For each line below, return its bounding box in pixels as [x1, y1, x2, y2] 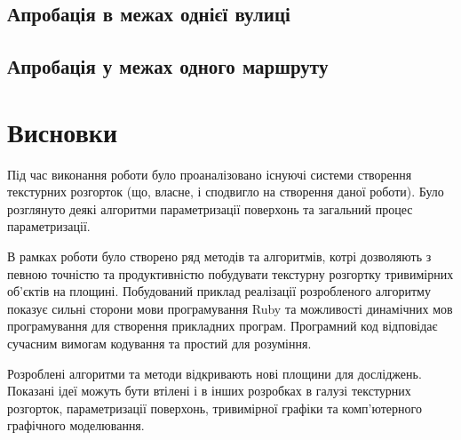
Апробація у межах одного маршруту [7, 52, 329, 80]
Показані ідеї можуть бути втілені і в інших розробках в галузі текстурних [7, 381, 411, 400]
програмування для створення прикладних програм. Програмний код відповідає [7, 316, 438, 335]
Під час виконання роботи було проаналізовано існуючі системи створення [7, 164, 412, 183]
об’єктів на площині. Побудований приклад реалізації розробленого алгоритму [7, 282, 431, 300]
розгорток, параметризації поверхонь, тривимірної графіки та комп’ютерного [7, 398, 422, 417]
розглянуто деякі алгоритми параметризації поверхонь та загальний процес [7, 199, 413, 218]
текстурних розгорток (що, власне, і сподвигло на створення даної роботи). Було [7, 182, 444, 201]
